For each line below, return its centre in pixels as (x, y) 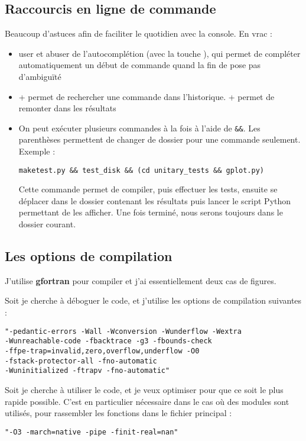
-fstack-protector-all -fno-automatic (81, 361)
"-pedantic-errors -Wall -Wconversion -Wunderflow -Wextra (123, 331)
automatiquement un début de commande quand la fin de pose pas (140, 65)
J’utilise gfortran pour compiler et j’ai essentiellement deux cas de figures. (141, 280)
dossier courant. (47, 224)
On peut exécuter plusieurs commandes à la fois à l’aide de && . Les (139, 128)
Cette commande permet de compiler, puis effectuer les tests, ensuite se (148, 189)
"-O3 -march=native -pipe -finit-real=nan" (92, 432)
